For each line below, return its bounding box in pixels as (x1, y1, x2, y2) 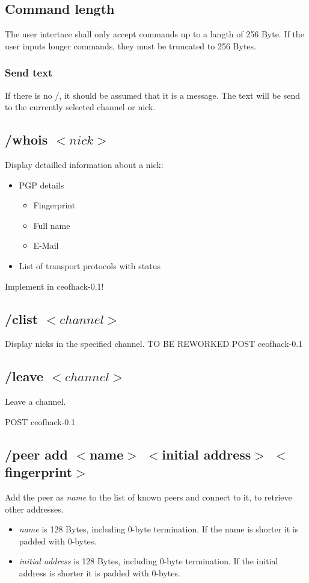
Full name (33, 219, 70, 231)
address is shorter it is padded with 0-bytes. (19, 566, 180, 579)
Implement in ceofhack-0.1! (5, 279, 104, 292)
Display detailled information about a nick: (5, 158, 164, 170)
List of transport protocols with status (19, 259, 161, 272)
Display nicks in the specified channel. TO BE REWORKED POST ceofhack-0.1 (5, 337, 303, 350)
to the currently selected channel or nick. (5, 101, 156, 113)
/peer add (5, 444, 68, 463)
